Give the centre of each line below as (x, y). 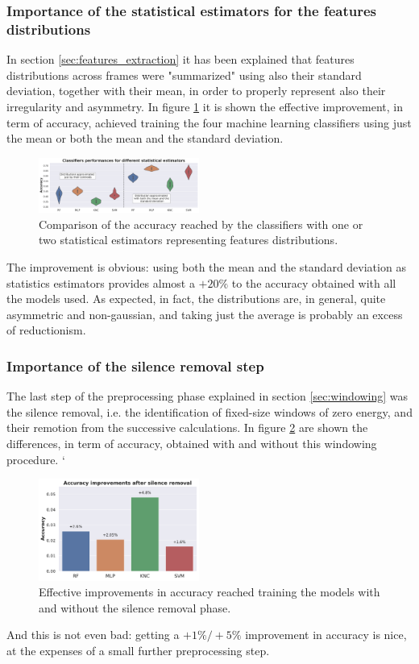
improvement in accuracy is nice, (326, 635)
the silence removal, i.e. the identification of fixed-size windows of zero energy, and (209, 411)
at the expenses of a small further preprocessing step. (138, 650)
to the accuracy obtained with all (314, 282)
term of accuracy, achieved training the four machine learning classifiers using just (209, 122)
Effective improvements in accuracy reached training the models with (209, 592)
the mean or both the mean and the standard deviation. (145, 138)
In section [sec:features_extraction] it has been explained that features (180, 59)
